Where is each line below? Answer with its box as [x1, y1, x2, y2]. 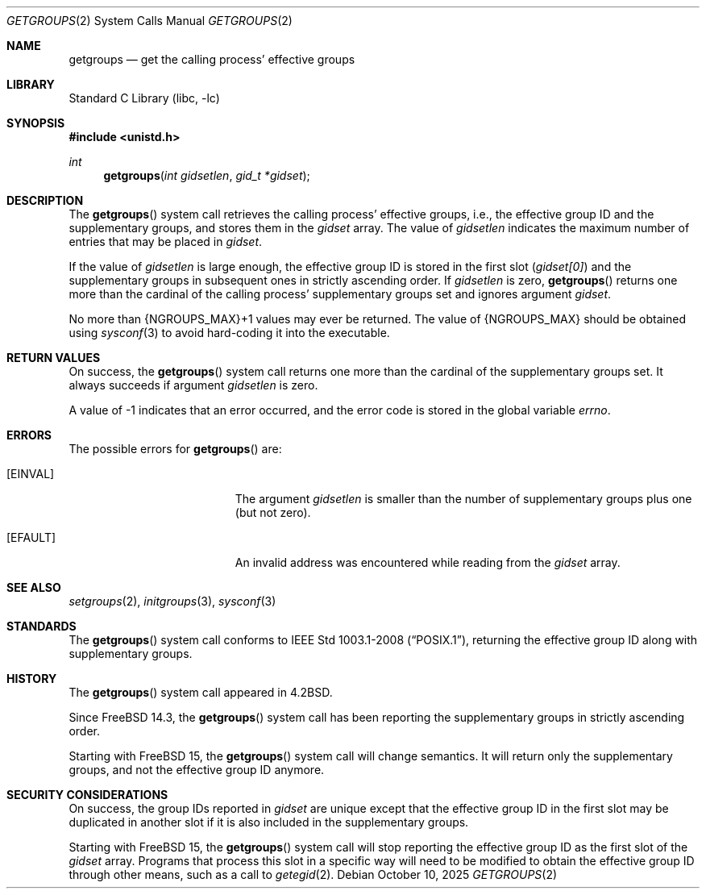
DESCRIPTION [6, 194, 84, 207]
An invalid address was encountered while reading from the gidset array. [235, 556, 621, 569]
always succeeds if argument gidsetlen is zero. [69, 378, 318, 392]
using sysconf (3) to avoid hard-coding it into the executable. [69, 326, 390, 339]
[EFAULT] [6, 531, 56, 544]
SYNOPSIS [6, 116, 65, 130]
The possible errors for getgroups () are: [69, 442, 282, 456]
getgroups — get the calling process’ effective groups [69, 52, 355, 66]
